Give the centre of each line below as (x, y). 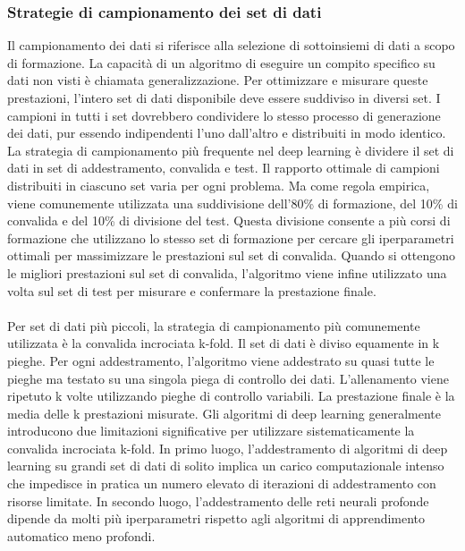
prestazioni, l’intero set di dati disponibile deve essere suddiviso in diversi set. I (224, 97)
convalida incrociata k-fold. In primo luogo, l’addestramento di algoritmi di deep (228, 448)
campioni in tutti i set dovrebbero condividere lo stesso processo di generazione (224, 115)
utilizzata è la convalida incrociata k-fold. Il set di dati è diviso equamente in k (224, 343)
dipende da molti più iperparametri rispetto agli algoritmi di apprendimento (216, 518)
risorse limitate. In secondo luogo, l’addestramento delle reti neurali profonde (218, 500)
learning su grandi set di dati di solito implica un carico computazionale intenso (226, 466)
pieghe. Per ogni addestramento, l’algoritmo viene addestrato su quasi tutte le (221, 360)
